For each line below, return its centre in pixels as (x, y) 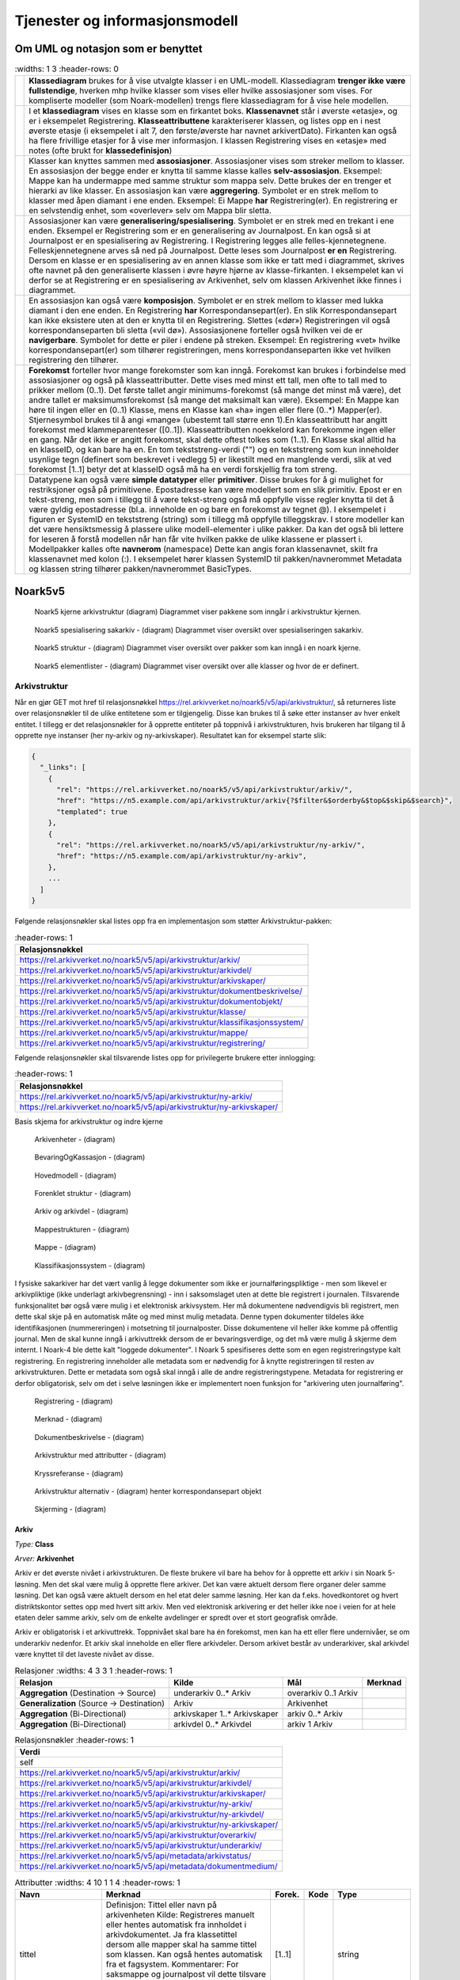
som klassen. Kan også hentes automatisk (184, 1954)
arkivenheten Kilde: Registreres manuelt (180, 1914)
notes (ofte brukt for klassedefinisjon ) (101, 150)
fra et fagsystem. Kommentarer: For (172, 1964)
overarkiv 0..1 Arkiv (322, 1693)
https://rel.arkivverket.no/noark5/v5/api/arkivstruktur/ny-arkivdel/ (142, 1814)
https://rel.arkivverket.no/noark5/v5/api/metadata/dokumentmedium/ (148, 1867)
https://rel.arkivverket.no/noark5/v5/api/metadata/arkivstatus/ (135, 1856)
